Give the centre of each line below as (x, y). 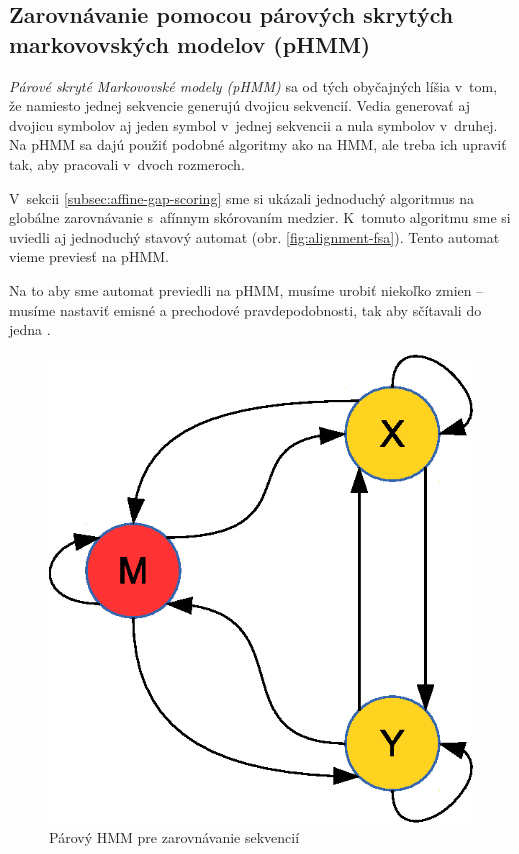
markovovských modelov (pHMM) (190, 43)
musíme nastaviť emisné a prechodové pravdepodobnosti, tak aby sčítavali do (245, 309)
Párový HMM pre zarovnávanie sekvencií (174, 837)
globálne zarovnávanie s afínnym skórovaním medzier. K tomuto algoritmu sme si (260, 217)
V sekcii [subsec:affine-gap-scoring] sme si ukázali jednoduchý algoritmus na (241, 197)
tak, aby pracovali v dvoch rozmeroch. (127, 163)
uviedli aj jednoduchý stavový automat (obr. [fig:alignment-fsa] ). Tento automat (254, 236)
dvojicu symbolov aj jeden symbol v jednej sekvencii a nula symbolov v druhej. (253, 124)
